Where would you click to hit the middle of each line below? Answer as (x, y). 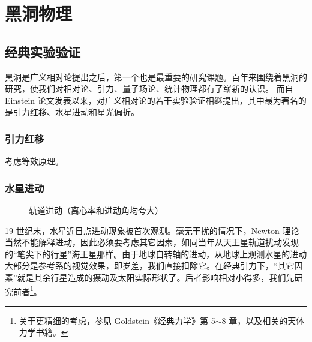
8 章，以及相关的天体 (263, 320)
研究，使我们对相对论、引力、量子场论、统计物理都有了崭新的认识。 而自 (149, 88)
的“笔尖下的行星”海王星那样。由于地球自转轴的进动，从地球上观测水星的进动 (156, 253)
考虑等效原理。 (34, 161)
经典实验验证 (43, 51)
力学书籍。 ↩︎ (43, 332)
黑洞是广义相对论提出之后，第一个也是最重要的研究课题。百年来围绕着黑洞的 (156, 76)
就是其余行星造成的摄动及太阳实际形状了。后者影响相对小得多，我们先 (156, 277)
